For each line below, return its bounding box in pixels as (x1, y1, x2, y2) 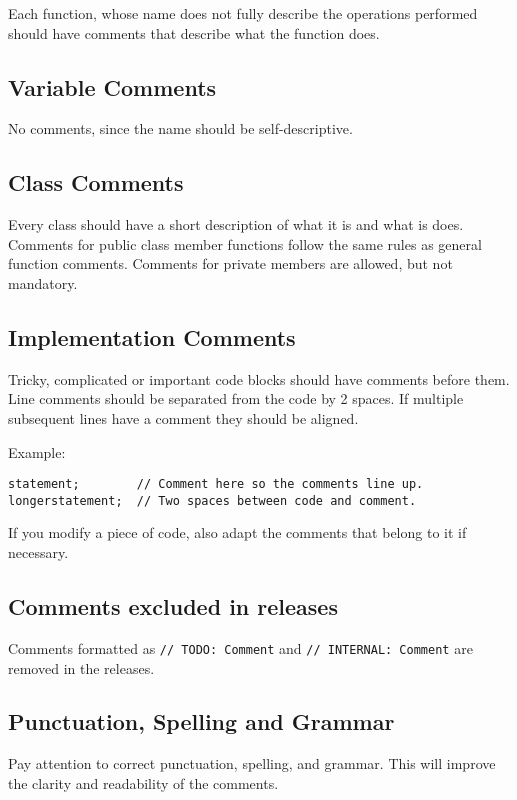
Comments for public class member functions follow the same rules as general (8, 233, 482, 254)
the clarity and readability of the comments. (8, 772, 279, 793)
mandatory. (8, 272, 78, 293)
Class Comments (8, 167, 184, 198)
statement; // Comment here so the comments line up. (8, 477, 424, 492)
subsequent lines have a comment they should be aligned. (8, 407, 359, 428)
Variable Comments (8, 71, 217, 102)
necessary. (8, 542, 69, 563)
